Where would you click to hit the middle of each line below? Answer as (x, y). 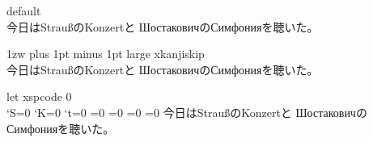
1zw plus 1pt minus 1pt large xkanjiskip (106, 54)
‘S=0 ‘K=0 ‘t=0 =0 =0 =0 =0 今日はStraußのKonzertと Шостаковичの (187, 112)
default (24, 10)
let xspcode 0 (39, 96)
